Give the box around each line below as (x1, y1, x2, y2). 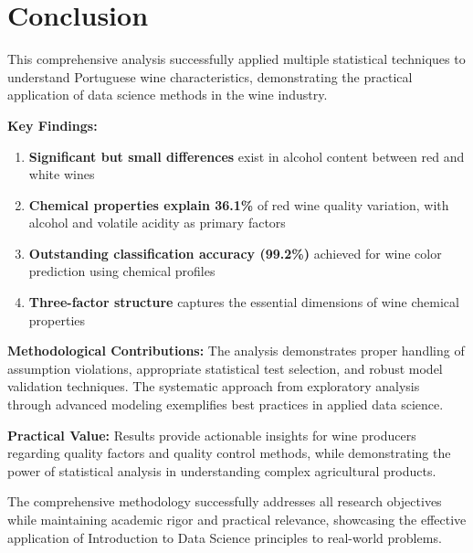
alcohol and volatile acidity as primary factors (28, 213, 286, 232)
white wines (28, 165, 95, 184)
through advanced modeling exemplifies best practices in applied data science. (7, 395, 444, 414)
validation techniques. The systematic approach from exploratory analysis (7, 377, 420, 396)
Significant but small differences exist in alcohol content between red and (28, 146, 465, 165)
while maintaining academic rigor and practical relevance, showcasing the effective (7, 510, 467, 528)
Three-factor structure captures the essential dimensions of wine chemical (28, 292, 459, 312)
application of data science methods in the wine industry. (7, 85, 328, 104)
